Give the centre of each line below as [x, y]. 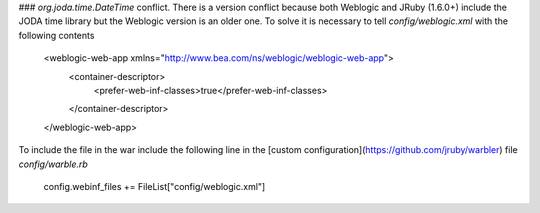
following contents [56, 35]
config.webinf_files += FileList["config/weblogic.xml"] [154, 186]
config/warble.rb [53, 164]
